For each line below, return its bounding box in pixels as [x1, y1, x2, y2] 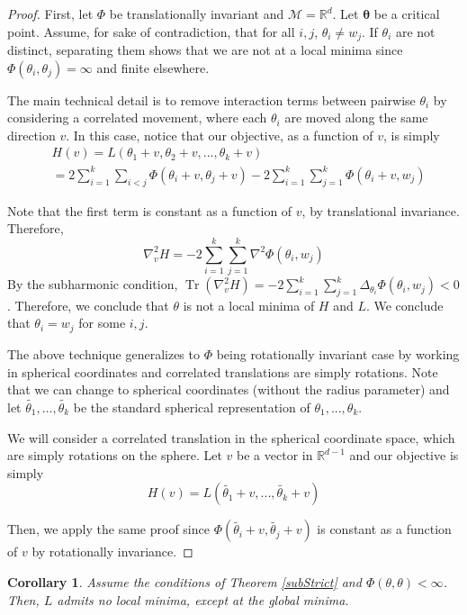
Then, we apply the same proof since [7, 520, 210, 538]
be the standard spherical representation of [73, 397, 310, 416]
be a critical [373, 5, 440, 23]
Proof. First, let [7, 5, 94, 23]
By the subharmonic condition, [7, 275, 178, 294]
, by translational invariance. [301, 201, 460, 220]
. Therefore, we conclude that [7, 295, 169, 314]
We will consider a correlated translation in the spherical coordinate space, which [7, 428, 455, 447]
